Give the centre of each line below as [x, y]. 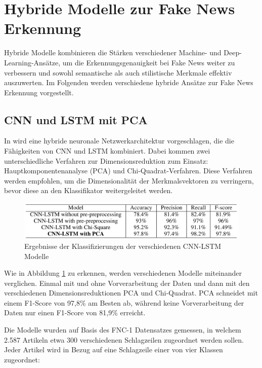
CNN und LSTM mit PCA [76, 119]
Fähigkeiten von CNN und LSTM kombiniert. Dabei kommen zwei [107, 151]
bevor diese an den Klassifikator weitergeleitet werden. [89, 190]
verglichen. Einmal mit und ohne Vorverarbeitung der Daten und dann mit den [127, 283]
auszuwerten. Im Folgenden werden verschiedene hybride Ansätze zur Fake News [129, 82]
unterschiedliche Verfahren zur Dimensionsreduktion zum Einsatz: [106, 160]
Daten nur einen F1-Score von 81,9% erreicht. [75, 312]
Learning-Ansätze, [32, 62]
